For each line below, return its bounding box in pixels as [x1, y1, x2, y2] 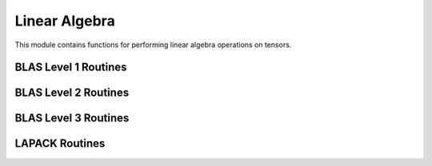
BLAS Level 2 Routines [14, 86, 130, 100]
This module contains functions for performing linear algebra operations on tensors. [14, 40, 292, 49]
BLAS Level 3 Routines [14, 112, 130, 125]
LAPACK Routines [14, 136, 106, 151]
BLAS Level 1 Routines [14, 61, 127, 74]
